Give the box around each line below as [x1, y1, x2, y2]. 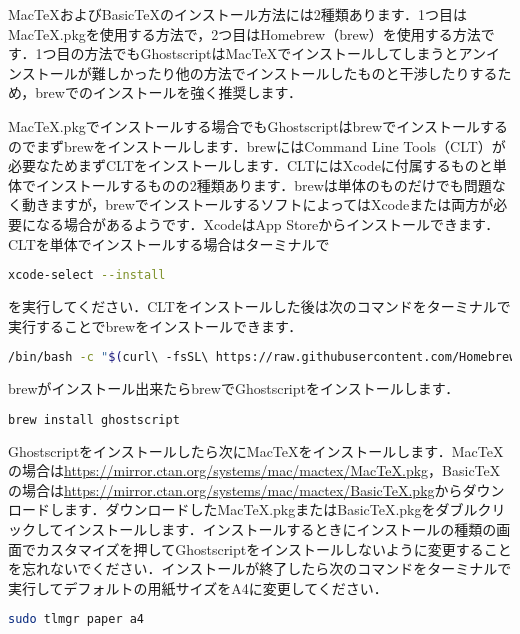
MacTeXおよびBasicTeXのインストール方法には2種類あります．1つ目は [8, 4, 468, 24]
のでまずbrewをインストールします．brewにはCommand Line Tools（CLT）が [8, 135, 506, 156]
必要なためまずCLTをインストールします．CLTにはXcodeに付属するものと [8, 155, 493, 176]
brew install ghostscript [8, 412, 180, 427]
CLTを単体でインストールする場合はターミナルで [8, 233, 330, 254]
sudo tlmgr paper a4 [8, 612, 145, 627]
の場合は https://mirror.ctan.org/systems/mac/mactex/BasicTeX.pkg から [8, 479, 463, 500]
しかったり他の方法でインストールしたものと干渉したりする [105, 62, 498, 83]
